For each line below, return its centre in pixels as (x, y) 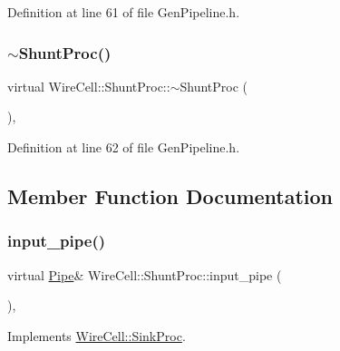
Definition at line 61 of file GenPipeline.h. (124, 12)
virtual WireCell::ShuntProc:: (89, 86)
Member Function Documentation (170, 195)
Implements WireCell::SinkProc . (97, 335)
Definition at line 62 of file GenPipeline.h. (124, 147)
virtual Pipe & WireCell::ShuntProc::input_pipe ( (145, 274)
